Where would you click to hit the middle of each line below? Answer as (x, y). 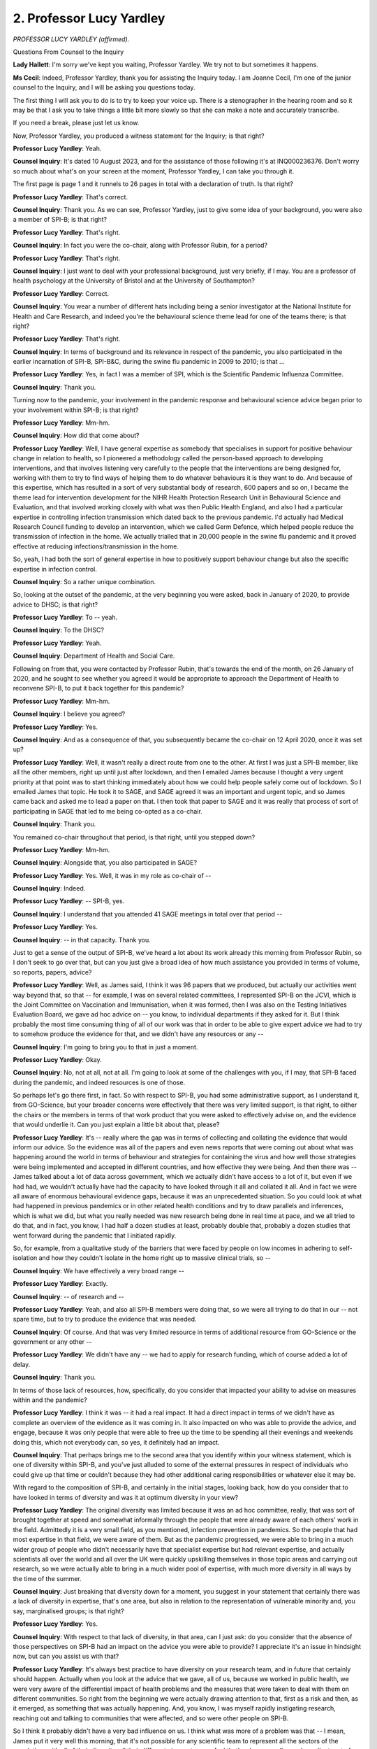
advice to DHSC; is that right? (55, 604)
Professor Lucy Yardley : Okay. (58, 1059)
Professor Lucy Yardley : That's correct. (71, 197)
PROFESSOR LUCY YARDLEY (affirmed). (71, 39)
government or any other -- (52, 1342)
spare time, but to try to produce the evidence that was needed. (105, 1319)
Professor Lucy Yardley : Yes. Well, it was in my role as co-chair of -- (112, 875)
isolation (25, 1258)
